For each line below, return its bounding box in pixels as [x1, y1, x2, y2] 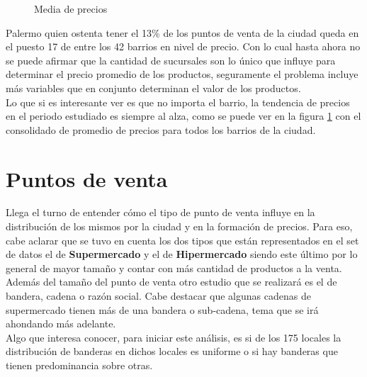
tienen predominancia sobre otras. [6, 358, 153, 372]
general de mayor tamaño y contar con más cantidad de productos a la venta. [6, 260, 342, 275]
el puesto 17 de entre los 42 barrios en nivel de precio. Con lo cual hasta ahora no [6, 39, 361, 54]
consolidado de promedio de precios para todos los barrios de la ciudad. [6, 122, 316, 137]
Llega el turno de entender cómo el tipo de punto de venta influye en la [6, 205, 315, 220]
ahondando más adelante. [6, 316, 116, 331]
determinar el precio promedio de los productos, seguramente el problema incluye [6, 67, 358, 81]
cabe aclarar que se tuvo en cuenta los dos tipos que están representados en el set [6, 232, 359, 247]
